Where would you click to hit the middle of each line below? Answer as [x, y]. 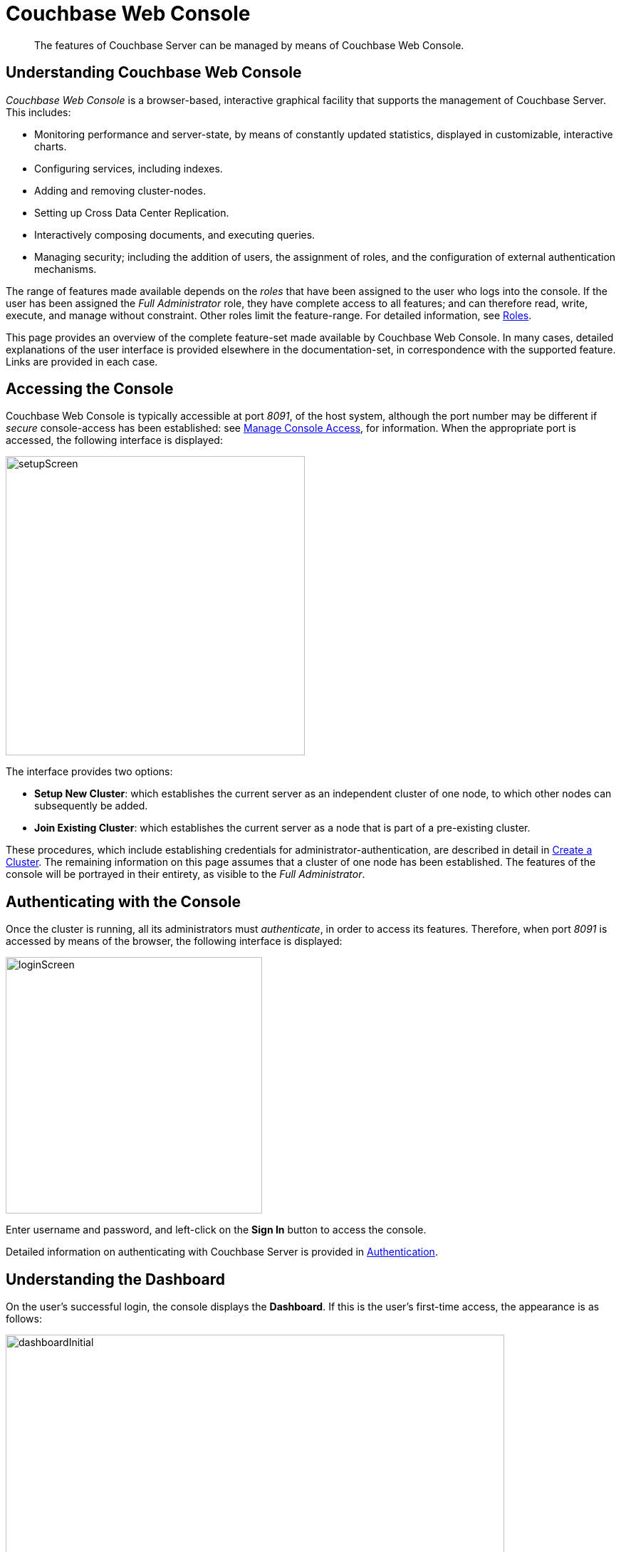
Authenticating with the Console [123, 901]
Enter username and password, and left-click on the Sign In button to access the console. [216, 1230]
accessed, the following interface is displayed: [114, 440]
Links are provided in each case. [82, 361]
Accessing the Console [90, 389]
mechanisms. [66, 269]
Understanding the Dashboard [116, 1279]
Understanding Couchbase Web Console [154, 73]
